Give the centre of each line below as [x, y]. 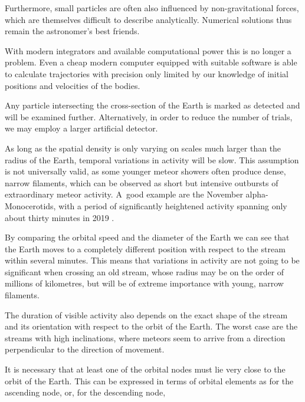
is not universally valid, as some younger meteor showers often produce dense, [145, 171]
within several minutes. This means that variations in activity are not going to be [152, 260]
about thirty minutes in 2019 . [60, 217]
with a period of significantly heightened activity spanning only [173, 205]
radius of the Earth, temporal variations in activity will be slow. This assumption [152, 159]
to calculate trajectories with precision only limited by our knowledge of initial [147, 73]
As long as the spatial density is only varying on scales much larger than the [143, 148]
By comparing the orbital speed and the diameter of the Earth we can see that [147, 237]
